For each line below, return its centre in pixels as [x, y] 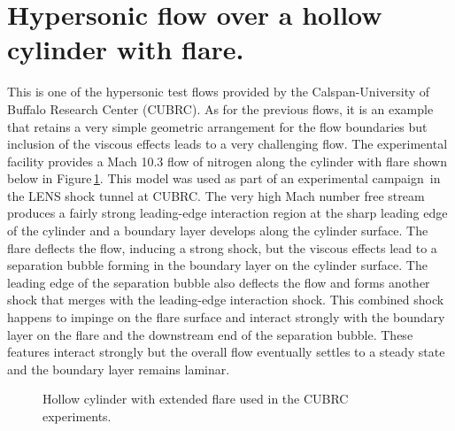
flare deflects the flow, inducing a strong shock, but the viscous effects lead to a [222, 247]
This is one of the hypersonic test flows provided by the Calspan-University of [219, 92]
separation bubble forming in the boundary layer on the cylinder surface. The [217, 265]
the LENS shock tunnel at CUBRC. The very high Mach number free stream [216, 195]
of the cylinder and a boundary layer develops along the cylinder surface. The [218, 231]
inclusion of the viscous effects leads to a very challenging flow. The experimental [227, 144]
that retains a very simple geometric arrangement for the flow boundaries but [217, 126]
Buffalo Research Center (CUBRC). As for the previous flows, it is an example [220, 108]
